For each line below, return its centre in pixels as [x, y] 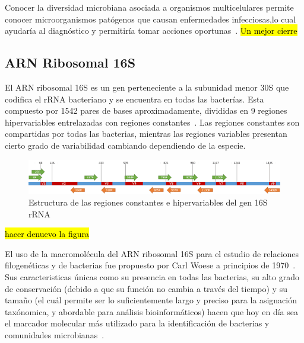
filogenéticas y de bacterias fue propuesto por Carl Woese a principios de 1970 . [150, 265]
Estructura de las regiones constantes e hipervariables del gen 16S [148, 202]
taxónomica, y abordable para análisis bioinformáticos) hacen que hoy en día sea [151, 311]
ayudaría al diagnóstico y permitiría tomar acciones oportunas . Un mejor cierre [151, 31]
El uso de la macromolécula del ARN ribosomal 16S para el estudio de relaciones [152, 253]
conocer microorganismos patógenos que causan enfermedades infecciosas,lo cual [151, 19]
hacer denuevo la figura [47, 234]
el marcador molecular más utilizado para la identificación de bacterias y [137, 323]
